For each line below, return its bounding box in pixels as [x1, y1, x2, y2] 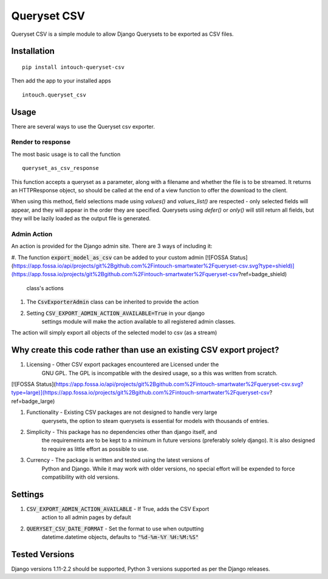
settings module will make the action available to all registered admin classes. [41, 318, 236, 325]
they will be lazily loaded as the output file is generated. [11, 215, 151, 222]
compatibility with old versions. [41, 473, 120, 481]
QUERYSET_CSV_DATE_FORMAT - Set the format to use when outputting [26, 525, 204, 532]
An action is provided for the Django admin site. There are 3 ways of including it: [11, 243, 213, 250]
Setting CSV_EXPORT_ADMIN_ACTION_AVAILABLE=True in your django [26, 310, 205, 317]
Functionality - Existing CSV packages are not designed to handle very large [26, 408, 217, 416]
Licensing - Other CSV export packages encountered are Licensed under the [26, 361, 219, 368]
